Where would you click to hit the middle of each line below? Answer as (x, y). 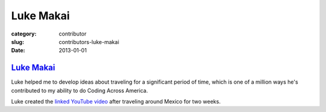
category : (24, 34)
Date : (18, 51)
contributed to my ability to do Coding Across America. (79, 90)
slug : (18, 42)
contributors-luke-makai (89, 42)
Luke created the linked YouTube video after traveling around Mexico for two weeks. (116, 102)
